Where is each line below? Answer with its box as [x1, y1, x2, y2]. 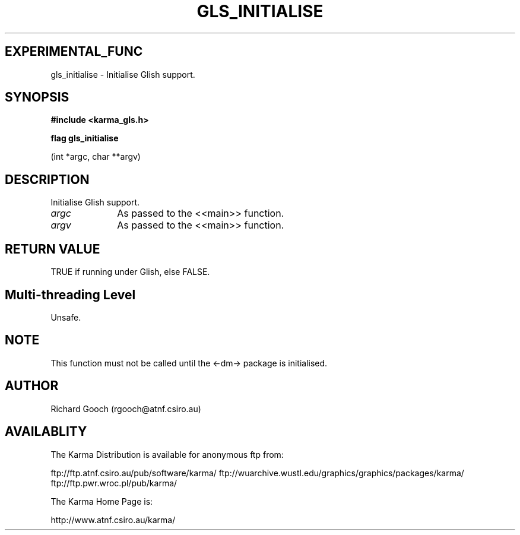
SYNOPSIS [5, 90, 69, 105]
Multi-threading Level [5, 287, 136, 302]
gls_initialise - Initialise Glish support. [50, 69, 195, 80]
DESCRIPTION [5, 172, 90, 187]
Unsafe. [50, 312, 81, 322]
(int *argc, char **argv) [50, 151, 141, 162]
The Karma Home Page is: [50, 496, 153, 506]
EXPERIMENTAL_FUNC [5, 44, 143, 59]
